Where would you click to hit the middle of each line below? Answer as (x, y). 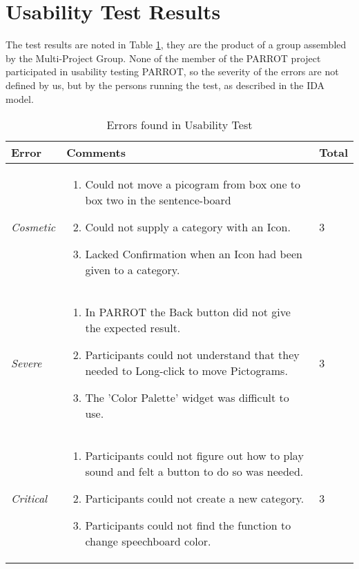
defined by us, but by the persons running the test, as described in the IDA (165, 85)
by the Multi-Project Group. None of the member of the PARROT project (163, 58)
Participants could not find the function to (188, 525)
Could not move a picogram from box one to (193, 184)
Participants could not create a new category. (195, 499)
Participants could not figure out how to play (194, 456)
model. (20, 98)
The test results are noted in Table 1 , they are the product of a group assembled (176, 45)
